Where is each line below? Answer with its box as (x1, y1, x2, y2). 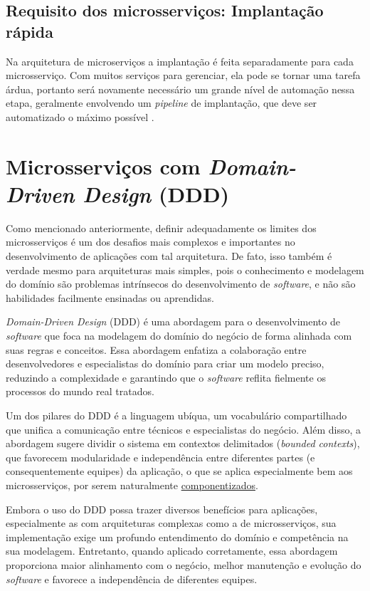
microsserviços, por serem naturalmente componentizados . (6, 477, 258, 492)
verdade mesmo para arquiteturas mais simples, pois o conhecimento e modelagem (6, 262, 364, 277)
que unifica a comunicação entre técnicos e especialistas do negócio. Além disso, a (6, 422, 361, 436)
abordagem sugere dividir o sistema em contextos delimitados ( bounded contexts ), (6, 436, 360, 451)
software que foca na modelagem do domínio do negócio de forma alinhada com (6, 328, 352, 343)
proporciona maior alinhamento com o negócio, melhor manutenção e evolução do (6, 557, 361, 572)
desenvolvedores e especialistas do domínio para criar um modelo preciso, (6, 356, 324, 371)
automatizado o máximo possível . (6, 109, 154, 124)
